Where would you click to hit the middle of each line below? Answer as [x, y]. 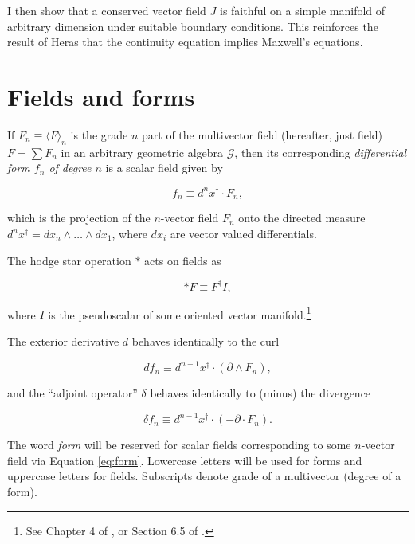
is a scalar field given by [164, 168]
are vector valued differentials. [243, 234]
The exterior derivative [63, 340]
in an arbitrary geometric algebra [142, 152]
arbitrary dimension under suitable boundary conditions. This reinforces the [193, 26]
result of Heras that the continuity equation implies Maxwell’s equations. [185, 42]
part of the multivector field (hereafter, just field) [262, 134]
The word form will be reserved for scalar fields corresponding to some [179, 445]
